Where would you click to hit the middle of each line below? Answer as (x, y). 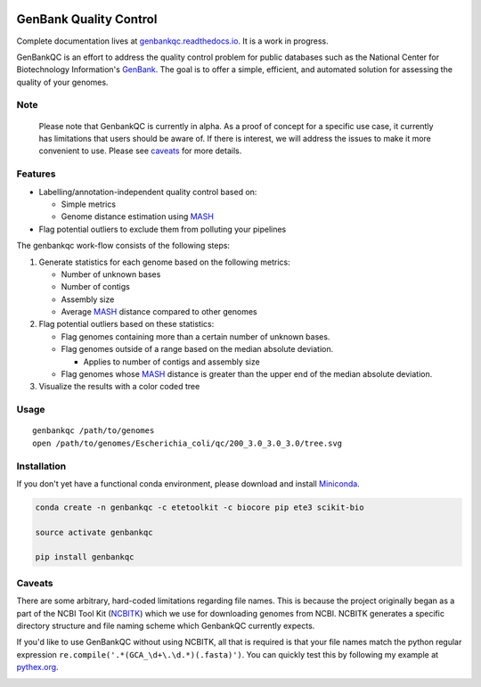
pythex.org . (37, 667)
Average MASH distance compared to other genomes (159, 312)
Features (36, 174)
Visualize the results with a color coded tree (119, 387)
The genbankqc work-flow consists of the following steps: (123, 246)
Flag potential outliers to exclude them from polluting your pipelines (163, 229)
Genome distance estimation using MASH (137, 217)
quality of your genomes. (62, 82)
